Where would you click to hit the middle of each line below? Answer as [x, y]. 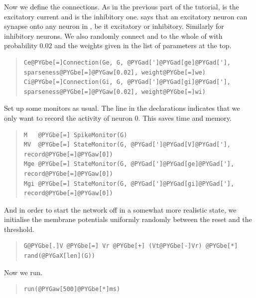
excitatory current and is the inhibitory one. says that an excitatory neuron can [126, 16]
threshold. [19, 229]
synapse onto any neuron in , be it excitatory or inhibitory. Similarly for [114, 26]
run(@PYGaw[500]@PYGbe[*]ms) [72, 289]
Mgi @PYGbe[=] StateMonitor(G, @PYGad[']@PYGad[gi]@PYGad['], [129, 184]
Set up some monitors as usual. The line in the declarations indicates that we [122, 108]
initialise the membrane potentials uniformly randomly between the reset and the [128, 219]
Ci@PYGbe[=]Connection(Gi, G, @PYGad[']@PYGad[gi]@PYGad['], [127, 82]
